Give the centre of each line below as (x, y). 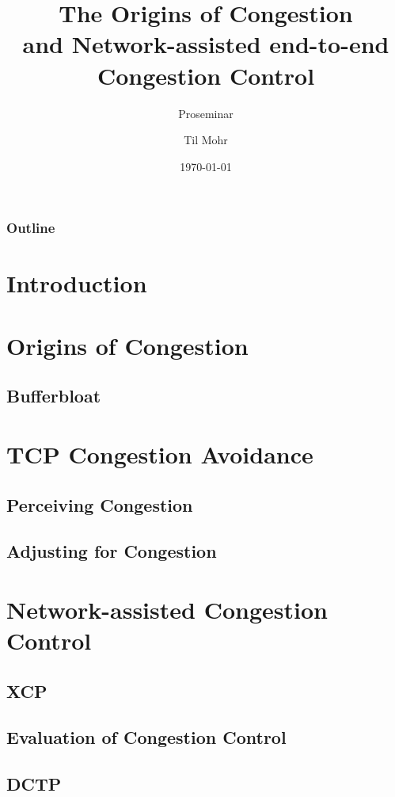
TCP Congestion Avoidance (160, 454)
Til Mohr (206, 140)
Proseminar (206, 113)
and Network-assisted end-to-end (206, 44)
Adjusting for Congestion (112, 551)
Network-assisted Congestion (167, 609)
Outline (31, 228)
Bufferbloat (54, 396)
